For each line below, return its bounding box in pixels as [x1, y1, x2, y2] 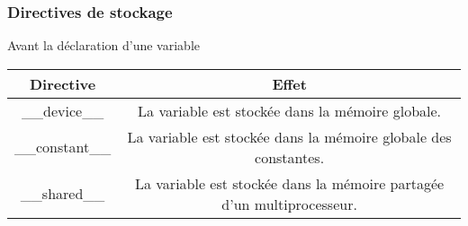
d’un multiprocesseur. [221, 193, 357, 214]
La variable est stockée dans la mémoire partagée [134, 172, 445, 194]
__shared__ [20, 183, 105, 204]
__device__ [22, 100, 104, 121]
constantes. [255, 146, 325, 168]
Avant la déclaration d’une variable [7, 36, 200, 55]
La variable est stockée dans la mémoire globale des [127, 126, 452, 147]
